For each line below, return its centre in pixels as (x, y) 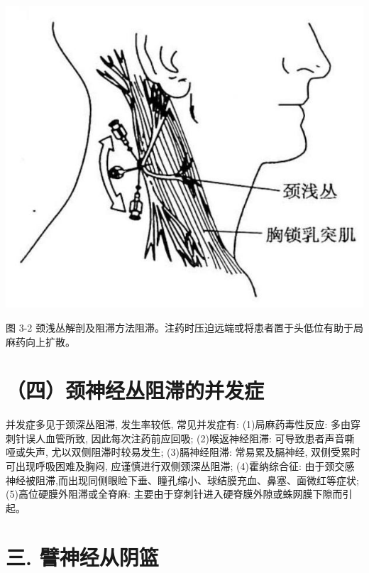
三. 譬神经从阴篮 (82, 556)
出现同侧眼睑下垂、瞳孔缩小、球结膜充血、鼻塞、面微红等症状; (213, 480)
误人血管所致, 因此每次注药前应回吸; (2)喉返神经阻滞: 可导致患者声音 (185, 438)
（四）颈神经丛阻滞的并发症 (135, 390)
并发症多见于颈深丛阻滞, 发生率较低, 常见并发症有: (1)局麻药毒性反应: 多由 (178, 424)
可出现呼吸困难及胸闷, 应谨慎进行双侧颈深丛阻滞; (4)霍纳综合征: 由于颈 (170, 466)
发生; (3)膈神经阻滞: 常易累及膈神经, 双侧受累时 (251, 452)
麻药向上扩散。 (40, 341)
